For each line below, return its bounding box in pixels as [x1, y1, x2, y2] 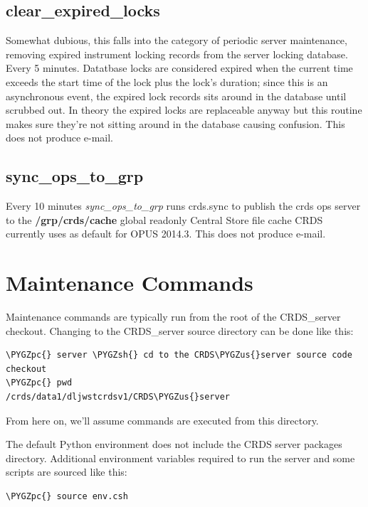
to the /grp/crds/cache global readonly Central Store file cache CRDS [6, 212, 323, 227]
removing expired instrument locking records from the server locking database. [6, 46, 348, 61]
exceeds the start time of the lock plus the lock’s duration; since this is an [6, 74, 328, 89]
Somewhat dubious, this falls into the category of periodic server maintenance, [6, 33, 347, 48]
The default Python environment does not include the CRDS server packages [6, 437, 342, 452]
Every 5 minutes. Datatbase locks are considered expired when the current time [6, 60, 353, 75]
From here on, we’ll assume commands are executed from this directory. [6, 412, 319, 427]
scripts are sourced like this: [6, 464, 127, 479]
